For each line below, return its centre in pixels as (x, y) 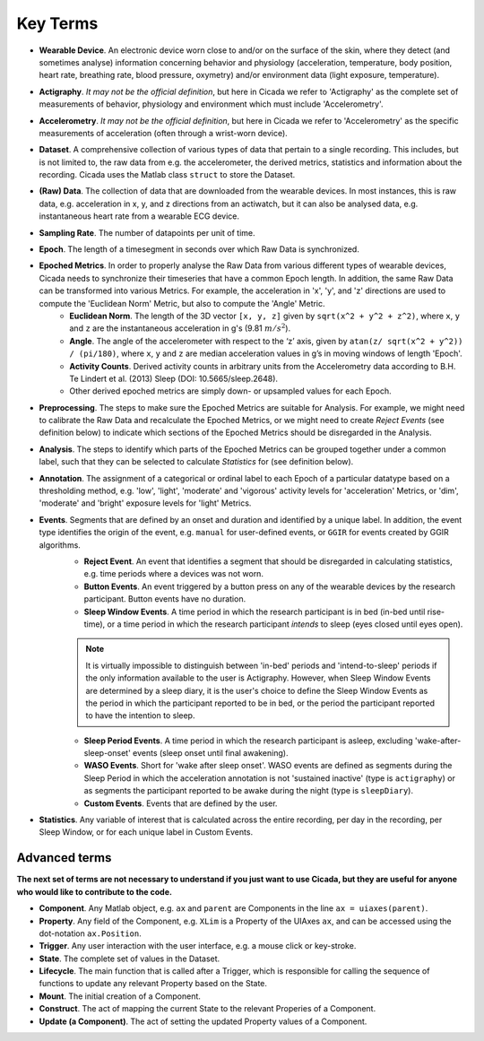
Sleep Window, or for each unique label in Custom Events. (146, 832)
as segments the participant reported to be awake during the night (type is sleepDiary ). (249, 791)
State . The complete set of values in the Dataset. (130, 959)
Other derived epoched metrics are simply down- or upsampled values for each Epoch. (230, 391)
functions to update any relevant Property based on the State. (153, 984)
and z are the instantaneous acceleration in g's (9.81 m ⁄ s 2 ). (180, 328)
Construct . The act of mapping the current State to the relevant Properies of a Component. (207, 1009)
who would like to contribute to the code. (94, 891)
